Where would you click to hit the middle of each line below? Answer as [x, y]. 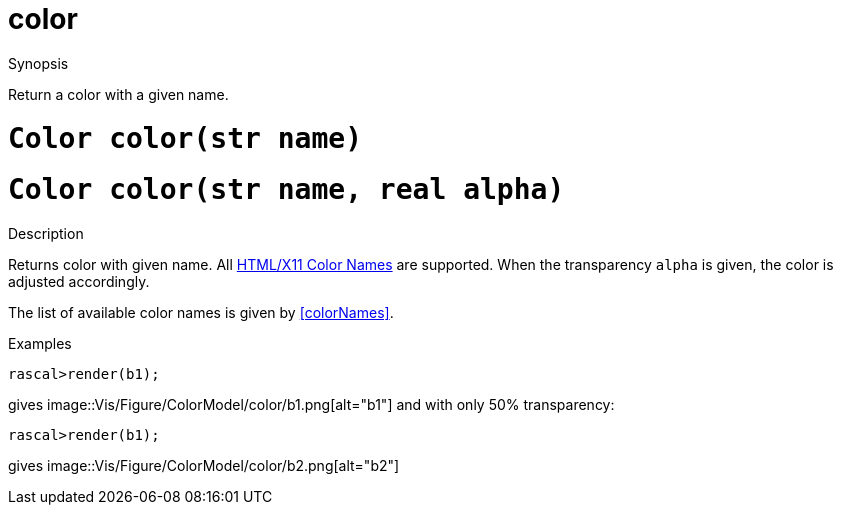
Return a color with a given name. [118, 94]
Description [46, 233]
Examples [40, 343]
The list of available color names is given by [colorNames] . [201, 312]
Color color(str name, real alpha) [286, 190]
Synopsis [38, 63]
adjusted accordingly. [79, 281]
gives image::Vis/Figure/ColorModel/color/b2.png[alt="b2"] [204, 465]
